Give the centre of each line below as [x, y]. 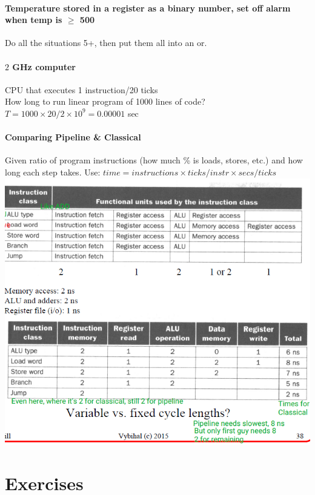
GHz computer [44, 66]
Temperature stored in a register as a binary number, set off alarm [148, 8]
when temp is [34, 20]
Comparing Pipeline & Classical [73, 137]
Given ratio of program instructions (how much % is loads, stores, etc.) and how [154, 160]
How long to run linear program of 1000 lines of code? [105, 101]
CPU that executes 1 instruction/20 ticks [81, 89]
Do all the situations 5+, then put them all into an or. [106, 43]
